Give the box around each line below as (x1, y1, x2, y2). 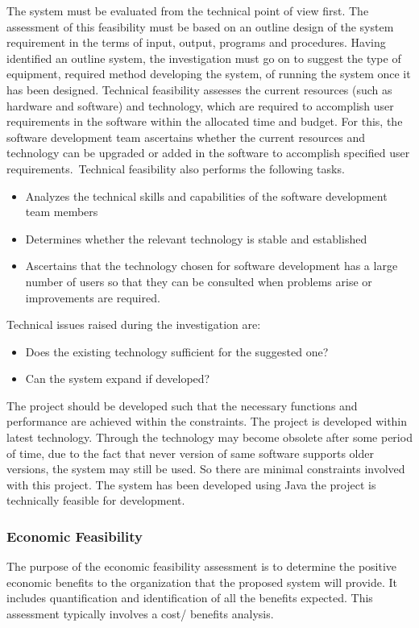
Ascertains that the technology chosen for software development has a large (25, 257, 398, 274)
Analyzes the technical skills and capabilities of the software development (25, 187, 388, 204)
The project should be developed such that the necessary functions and (6, 397, 358, 414)
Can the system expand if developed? (25, 370, 210, 387)
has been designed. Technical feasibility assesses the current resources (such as (6, 81, 392, 98)
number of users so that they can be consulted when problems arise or (25, 272, 372, 289)
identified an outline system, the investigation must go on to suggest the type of (6, 49, 401, 66)
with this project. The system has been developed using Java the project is (6, 476, 376, 493)
